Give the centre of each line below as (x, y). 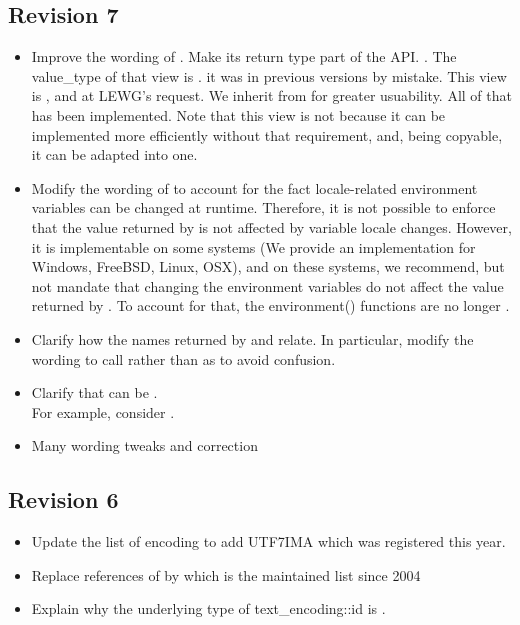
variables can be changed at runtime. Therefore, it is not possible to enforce (263, 207)
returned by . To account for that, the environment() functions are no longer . (270, 305)
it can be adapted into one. (114, 154)
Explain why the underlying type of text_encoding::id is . (208, 608)
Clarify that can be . (94, 392)
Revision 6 (63, 499)
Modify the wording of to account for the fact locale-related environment (254, 187)
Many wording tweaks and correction (144, 445)
